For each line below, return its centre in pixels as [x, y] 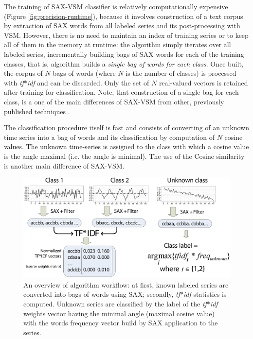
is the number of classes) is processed [181, 73]
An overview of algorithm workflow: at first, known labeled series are [126, 284]
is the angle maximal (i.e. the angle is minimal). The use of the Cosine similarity [124, 156]
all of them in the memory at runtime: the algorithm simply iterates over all [117, 44]
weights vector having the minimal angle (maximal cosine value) [119, 313]
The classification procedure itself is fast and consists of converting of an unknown [126, 127]
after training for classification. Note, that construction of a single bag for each [121, 92]
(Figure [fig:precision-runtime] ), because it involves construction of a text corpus [124, 16]
